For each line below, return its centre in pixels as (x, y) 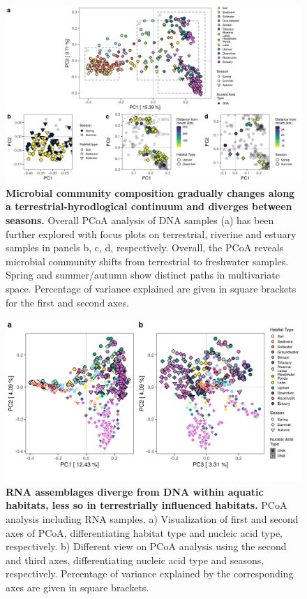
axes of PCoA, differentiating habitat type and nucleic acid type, (144, 532)
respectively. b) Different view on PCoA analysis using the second (146, 546)
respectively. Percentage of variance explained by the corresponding (150, 574)
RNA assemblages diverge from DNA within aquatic (135, 491)
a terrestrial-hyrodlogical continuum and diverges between (149, 206)
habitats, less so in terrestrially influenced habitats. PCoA (147, 505)
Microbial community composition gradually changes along (150, 192)
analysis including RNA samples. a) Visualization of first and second (152, 519)
